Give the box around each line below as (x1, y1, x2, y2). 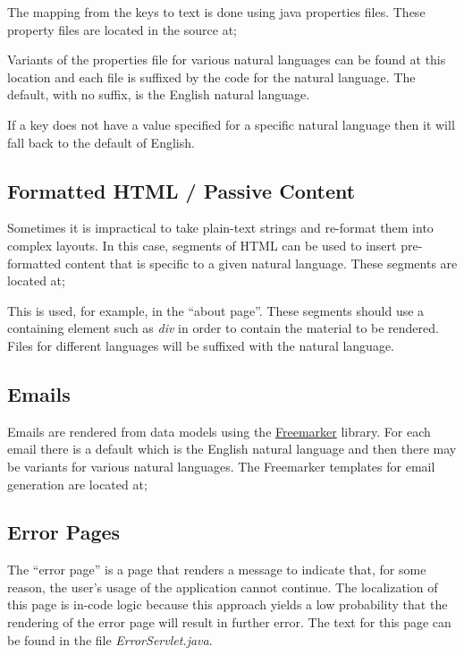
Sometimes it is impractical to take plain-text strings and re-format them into (7, 218, 434, 237)
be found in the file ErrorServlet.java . (7, 630, 213, 649)
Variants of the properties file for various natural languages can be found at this (7, 50, 446, 69)
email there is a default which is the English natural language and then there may (7, 439, 457, 458)
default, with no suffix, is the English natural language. (7, 85, 310, 104)
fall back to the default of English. (7, 132, 195, 151)
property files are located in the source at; (7, 20, 237, 38)
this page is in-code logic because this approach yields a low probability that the (7, 595, 448, 614)
